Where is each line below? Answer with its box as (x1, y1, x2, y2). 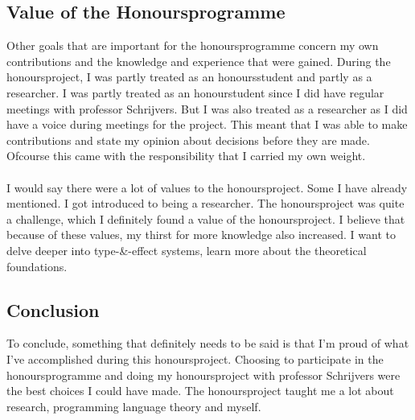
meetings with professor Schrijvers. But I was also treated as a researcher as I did (6, 100, 408, 117)
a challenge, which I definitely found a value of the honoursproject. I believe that (6, 210, 405, 227)
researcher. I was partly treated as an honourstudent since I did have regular (6, 84, 384, 101)
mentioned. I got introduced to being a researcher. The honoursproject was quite (6, 195, 405, 212)
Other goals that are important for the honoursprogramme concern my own (6, 37, 379, 54)
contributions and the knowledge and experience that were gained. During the (6, 52, 391, 69)
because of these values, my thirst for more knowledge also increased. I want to (6, 226, 396, 243)
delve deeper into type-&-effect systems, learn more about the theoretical (6, 241, 367, 258)
